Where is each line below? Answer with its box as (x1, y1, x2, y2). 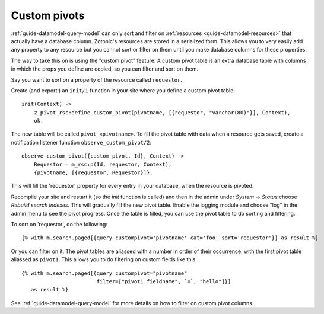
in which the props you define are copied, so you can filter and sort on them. (11, 65, 199, 72)
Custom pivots (11, 9, 85, 22)
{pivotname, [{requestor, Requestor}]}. (33, 169, 154, 176)
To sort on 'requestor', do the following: (11, 220, 108, 228)
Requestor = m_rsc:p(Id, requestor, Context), (33, 161, 172, 168)
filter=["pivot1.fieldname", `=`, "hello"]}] (96, 278, 231, 284)
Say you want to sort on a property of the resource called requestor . (11, 76, 182, 83)
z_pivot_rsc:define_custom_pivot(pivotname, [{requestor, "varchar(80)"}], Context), (33, 109, 291, 116)
